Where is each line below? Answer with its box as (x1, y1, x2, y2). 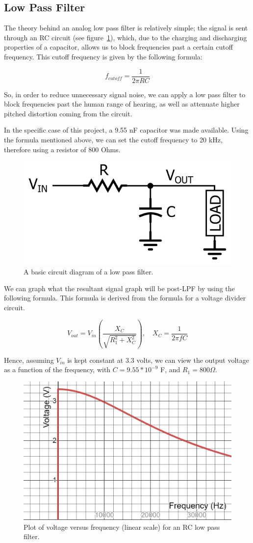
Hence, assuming (4, 354, 54, 365)
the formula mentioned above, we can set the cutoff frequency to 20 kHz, (4, 135, 223, 145)
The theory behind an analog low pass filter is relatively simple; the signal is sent (4, 23, 248, 33)
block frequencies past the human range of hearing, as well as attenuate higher (4, 99, 240, 109)
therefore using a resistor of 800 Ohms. (4, 144, 121, 154)
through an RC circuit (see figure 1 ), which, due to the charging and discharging (4, 32, 247, 42)
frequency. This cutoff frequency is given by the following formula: (4, 51, 202, 61)
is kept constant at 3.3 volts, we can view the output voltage (67, 354, 250, 365)
